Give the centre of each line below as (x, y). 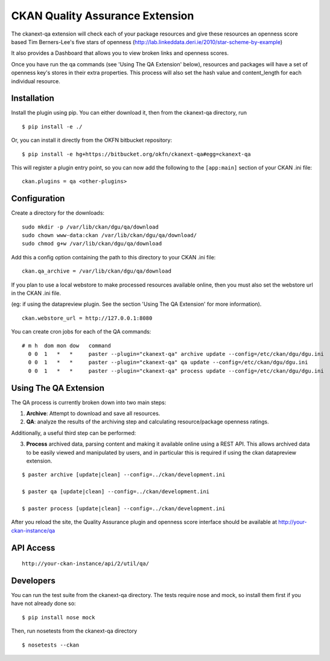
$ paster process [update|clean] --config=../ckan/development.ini (124, 508)
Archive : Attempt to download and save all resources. (93, 414)
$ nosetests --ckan (51, 645)
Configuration (38, 199)
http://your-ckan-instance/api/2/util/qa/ (86, 564)
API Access (33, 548)
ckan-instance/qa (33, 530)
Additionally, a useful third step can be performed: (74, 433)
